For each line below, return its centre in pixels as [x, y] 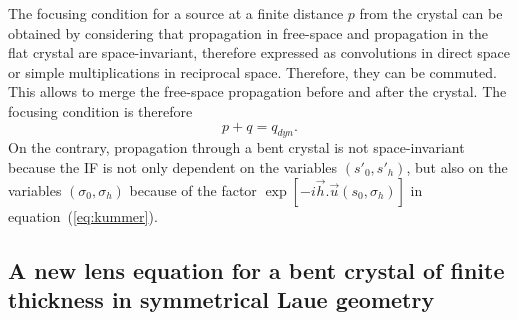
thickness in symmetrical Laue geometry [221, 298]
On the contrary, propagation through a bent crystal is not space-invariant [236, 147]
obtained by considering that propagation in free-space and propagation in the [248, 32]
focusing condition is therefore [100, 110]
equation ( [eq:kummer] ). [83, 215]
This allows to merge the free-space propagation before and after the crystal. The [257, 91]
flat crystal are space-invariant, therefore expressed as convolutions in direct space [259, 52]
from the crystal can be [431, 13]
